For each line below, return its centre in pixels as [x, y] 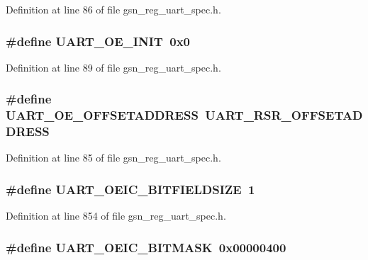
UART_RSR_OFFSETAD [284, 115]
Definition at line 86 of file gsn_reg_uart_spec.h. [113, 9]
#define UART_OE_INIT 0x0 [98, 41]
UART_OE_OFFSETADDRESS [102, 115]
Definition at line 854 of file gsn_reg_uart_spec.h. [116, 216]
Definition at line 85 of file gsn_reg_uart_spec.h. [113, 158]
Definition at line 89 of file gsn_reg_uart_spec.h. [113, 67]
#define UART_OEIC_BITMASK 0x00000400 [146, 247]
